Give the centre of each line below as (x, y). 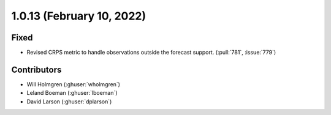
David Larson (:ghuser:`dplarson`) (69, 102)
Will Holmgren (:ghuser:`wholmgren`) (74, 84)
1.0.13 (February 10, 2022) (79, 16)
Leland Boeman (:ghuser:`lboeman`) (72, 93)
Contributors (36, 69)
